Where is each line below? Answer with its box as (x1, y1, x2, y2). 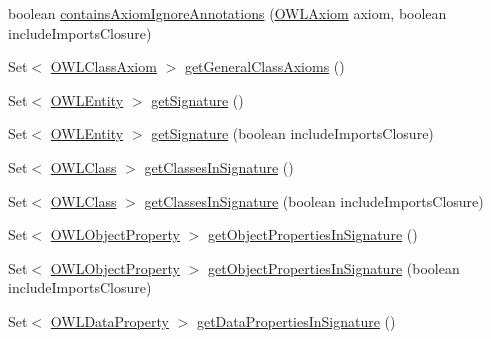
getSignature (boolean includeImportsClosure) (151, 123, 434, 144)
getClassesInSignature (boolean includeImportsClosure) (144, 190, 484, 211)
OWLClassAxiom (50, 56, 157, 77)
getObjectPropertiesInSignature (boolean (208, 257, 460, 278)
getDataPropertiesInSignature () (196, 310, 396, 331)
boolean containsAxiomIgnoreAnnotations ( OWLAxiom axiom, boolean (8, 3, 447, 23)
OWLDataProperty (50, 310, 169, 331)
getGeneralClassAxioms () (184, 56, 345, 77)
